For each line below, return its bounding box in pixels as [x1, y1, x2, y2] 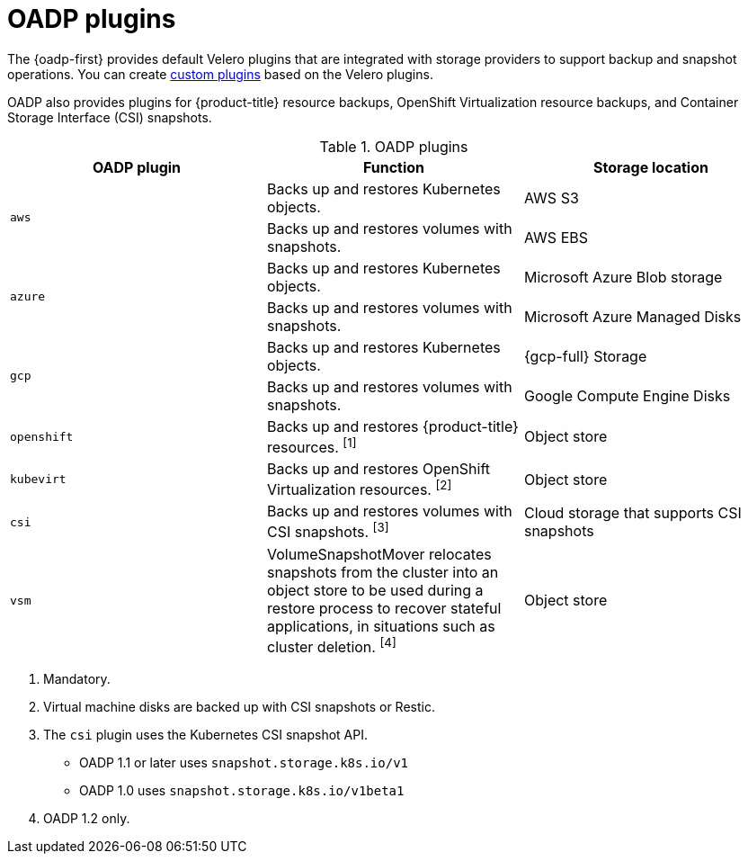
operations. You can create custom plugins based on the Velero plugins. [7, 66, 433, 82]
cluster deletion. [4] [266, 634, 396, 657]
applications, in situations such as [266, 616, 495, 635]
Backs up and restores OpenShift [266, 460, 491, 479]
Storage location [592, 157, 708, 176]
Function [362, 157, 425, 176]
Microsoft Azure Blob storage [523, 267, 723, 286]
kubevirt [10, 472, 67, 487]
